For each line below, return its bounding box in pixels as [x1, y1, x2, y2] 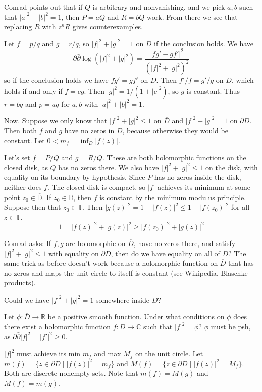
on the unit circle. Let [135, 348, 203, 359]
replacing [4, 21, 32, 32]
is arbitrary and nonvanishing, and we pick [92, 2, 225, 12]
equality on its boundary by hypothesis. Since [4, 172, 145, 182]
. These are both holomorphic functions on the [102, 152, 246, 163]
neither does [4, 182, 42, 192]
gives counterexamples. [72, 21, 143, 32]
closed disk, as [4, 162, 48, 172]
